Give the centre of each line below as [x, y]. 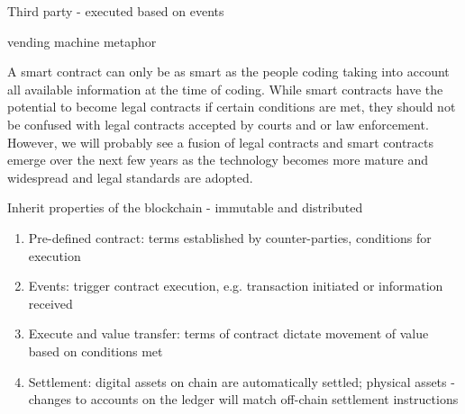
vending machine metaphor [82, 41]
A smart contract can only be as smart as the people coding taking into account [228, 72]
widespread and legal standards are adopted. [130, 177]
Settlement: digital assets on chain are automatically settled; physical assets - [242, 381]
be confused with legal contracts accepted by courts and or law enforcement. [218, 124]
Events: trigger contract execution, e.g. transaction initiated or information [236, 286]
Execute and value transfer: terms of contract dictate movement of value [228, 333]
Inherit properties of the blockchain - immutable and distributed [185, 207]
